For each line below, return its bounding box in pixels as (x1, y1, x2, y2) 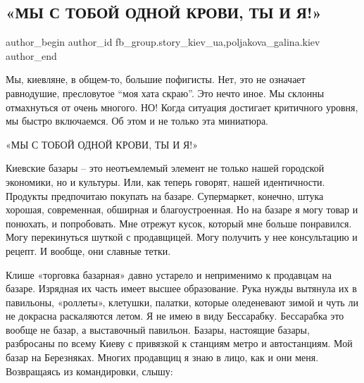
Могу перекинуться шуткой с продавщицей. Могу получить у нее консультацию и (6, 230, 358, 244)
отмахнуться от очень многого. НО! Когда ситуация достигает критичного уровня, (6, 99, 358, 114)
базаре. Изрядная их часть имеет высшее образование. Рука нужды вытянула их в (6, 281, 357, 296)
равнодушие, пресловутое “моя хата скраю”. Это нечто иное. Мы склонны (6, 85, 325, 100)
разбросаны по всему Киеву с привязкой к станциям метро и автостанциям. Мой (6, 336, 353, 351)
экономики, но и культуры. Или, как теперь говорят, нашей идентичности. (6, 174, 325, 189)
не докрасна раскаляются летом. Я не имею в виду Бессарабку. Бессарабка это (6, 308, 344, 323)
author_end (6, 48, 57, 63)
